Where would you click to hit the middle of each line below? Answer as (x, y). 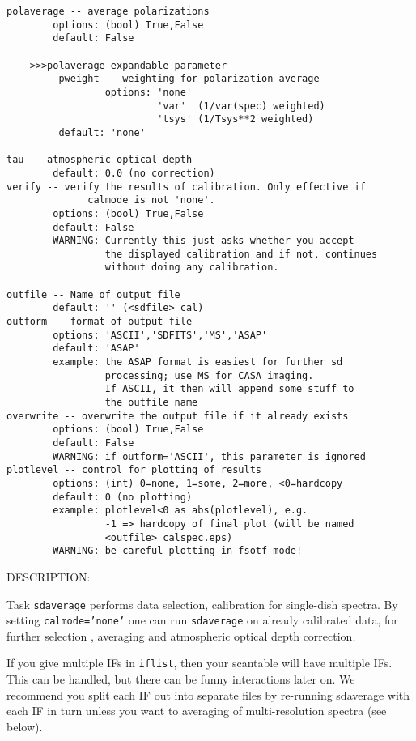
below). (25, 726)
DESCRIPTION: (49, 576)
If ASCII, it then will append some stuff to (229, 389)
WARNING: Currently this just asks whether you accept (204, 241)
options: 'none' (149, 92)
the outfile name (151, 403)
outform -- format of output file (100, 322)
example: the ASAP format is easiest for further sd (198, 362)
